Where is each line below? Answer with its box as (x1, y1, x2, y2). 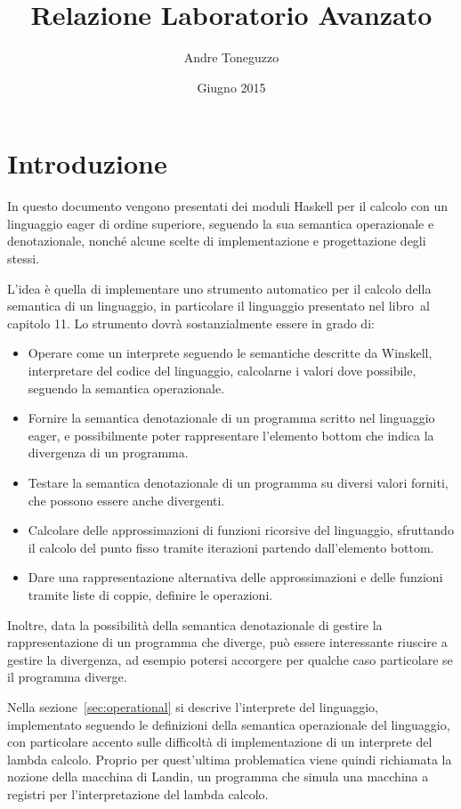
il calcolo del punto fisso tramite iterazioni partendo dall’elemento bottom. (28, 538, 434, 556)
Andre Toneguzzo (183, 48, 279, 67)
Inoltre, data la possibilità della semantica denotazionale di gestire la (7, 615, 383, 634)
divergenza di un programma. (28, 443, 189, 462)
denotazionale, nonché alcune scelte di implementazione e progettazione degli (7, 231, 426, 250)
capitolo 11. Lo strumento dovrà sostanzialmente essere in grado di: (7, 313, 375, 332)
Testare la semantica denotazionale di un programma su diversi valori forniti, (28, 473, 449, 491)
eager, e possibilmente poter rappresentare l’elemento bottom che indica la (28, 425, 434, 444)
